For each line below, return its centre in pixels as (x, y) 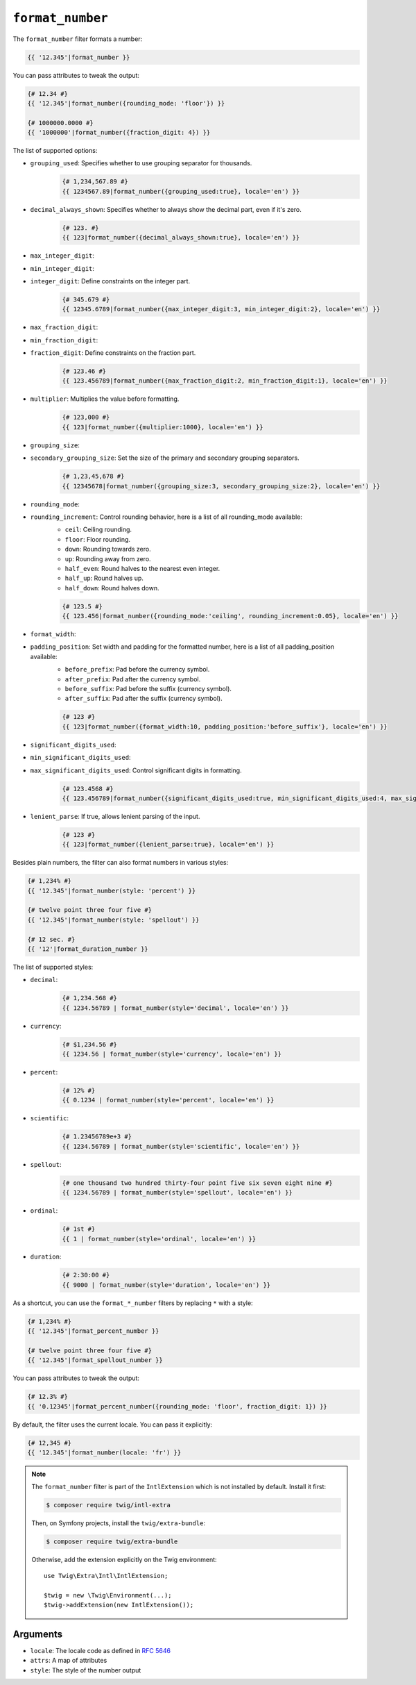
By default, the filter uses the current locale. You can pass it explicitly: (113, 1425)
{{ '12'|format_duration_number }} (88, 949)
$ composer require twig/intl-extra (109, 1505)
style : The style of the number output (86, 1670)
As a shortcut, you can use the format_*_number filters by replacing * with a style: (133, 1303)
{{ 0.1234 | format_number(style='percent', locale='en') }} (168, 1100)
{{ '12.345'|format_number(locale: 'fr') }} (104, 1453)
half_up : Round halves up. (104, 578)
